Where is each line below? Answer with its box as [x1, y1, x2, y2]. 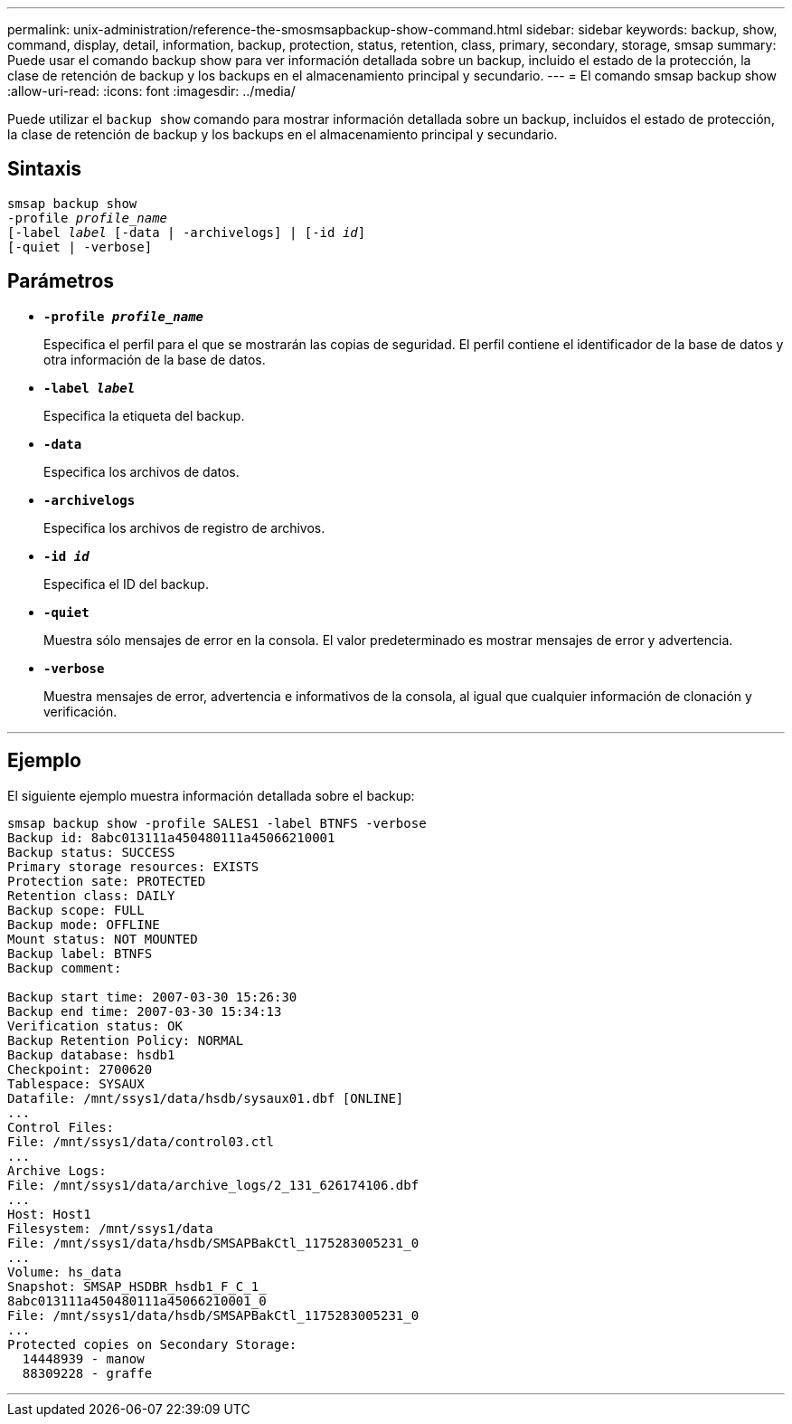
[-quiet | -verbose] [7, 239, 153, 254]
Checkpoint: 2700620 [7, 1061, 153, 1077]
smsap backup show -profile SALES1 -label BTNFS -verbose [7, 815, 427, 831]
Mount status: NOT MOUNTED [7, 931, 198, 946]
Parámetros [7, 270, 115, 293]
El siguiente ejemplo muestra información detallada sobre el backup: [7, 787, 415, 803]
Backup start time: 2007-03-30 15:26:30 [7, 989, 297, 1004]
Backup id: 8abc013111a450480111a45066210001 [7, 830, 335, 845]
